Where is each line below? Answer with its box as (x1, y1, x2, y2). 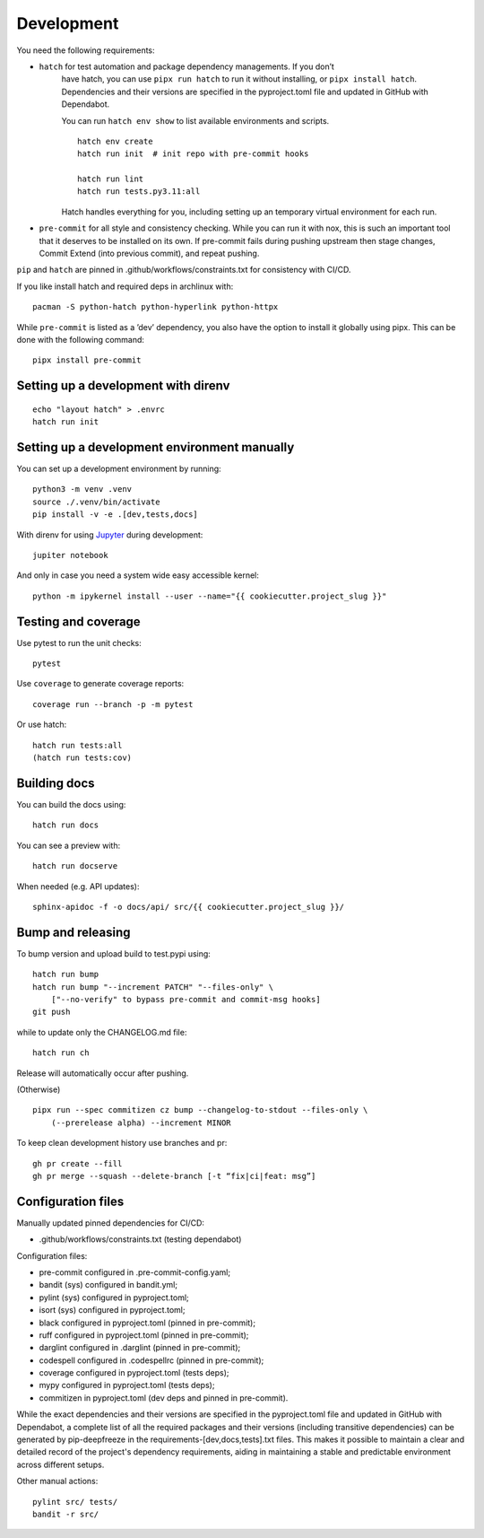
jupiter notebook (32, 550, 108, 561)
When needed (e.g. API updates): (16, 880, 140, 892)
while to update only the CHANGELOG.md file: (16, 1027, 187, 1037)
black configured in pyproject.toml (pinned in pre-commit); (39, 1317, 255, 1328)
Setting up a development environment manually (16, 440, 295, 455)
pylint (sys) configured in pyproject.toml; (39, 1292, 190, 1303)
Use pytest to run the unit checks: (16, 637, 143, 648)
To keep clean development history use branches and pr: (16, 1138, 228, 1149)
